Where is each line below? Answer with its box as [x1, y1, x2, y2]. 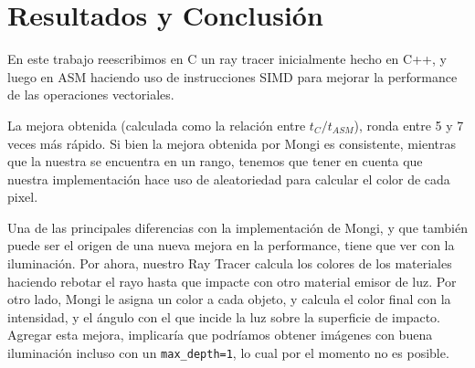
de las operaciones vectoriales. [7, 85, 174, 104]
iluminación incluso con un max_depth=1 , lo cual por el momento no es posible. [7, 343, 449, 363]
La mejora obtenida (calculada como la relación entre [7, 115, 306, 134]
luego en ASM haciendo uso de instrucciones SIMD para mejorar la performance [7, 67, 458, 86]
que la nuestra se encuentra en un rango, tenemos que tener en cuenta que [7, 152, 423, 171]
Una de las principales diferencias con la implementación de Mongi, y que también [7, 217, 468, 237]
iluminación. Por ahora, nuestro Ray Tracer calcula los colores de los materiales [7, 254, 452, 273]
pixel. [7, 187, 38, 206]
